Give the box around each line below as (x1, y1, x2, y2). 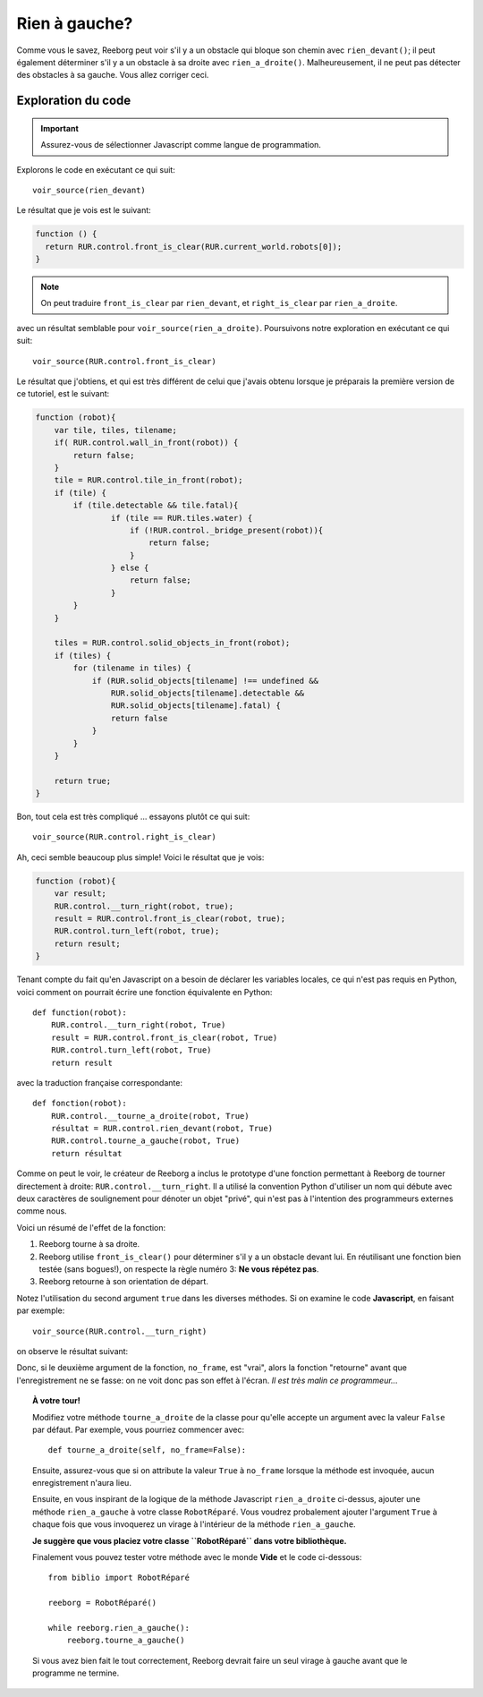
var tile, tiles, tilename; (54, 425, 178, 435)
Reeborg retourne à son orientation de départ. (38, 1276, 209, 1287)
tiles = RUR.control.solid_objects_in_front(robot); (54, 638, 291, 648)
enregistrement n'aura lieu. (32, 1478, 131, 1488)
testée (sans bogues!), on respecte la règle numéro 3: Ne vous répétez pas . (38, 1263, 319, 1275)
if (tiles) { (54, 650, 112, 661)
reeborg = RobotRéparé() (47, 1598, 157, 1608)
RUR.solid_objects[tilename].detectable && (110, 687, 305, 698)
